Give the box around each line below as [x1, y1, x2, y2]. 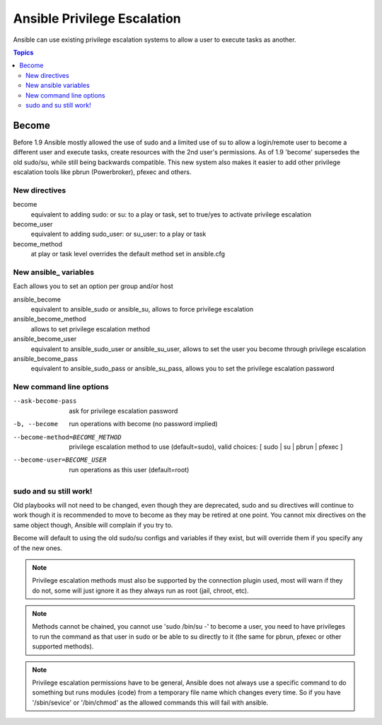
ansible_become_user [13, 335, 77, 343]
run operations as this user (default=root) [69, 465, 190, 474]
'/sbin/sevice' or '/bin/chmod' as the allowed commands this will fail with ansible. [32, 698, 269, 707]
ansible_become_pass [13, 354, 78, 362]
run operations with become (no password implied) [69, 420, 219, 428]
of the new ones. [13, 544, 63, 552]
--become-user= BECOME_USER [13, 456, 107, 464]
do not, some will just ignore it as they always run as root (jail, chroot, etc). [32, 586, 249, 595]
